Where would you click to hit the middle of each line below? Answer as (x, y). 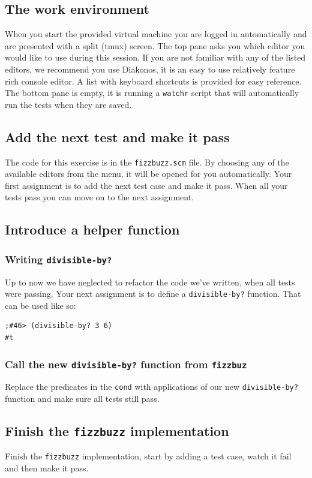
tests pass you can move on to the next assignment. (100, 197)
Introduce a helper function (92, 229)
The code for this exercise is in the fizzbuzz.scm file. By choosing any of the (147, 162)
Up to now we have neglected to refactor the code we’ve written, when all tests (150, 282)
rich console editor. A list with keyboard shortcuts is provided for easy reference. (153, 81)
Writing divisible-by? (58, 259)
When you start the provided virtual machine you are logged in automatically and (156, 34)
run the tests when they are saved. (68, 104)
